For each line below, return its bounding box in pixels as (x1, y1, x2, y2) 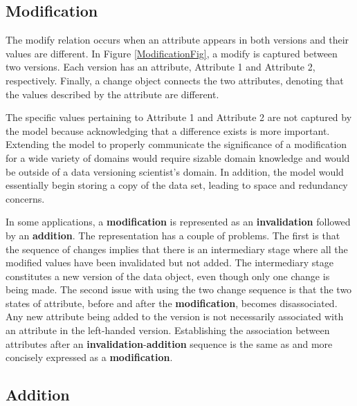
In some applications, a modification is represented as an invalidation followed (6, 214, 351, 229)
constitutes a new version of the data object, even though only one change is (6, 268, 330, 283)
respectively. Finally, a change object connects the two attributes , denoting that (6, 73, 344, 87)
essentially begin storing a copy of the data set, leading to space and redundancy (6, 178, 348, 192)
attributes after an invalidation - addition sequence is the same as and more (6, 336, 333, 351)
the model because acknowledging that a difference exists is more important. (6, 123, 330, 138)
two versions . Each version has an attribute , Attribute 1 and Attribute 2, (6, 59, 315, 74)
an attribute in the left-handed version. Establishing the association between (6, 323, 330, 338)
